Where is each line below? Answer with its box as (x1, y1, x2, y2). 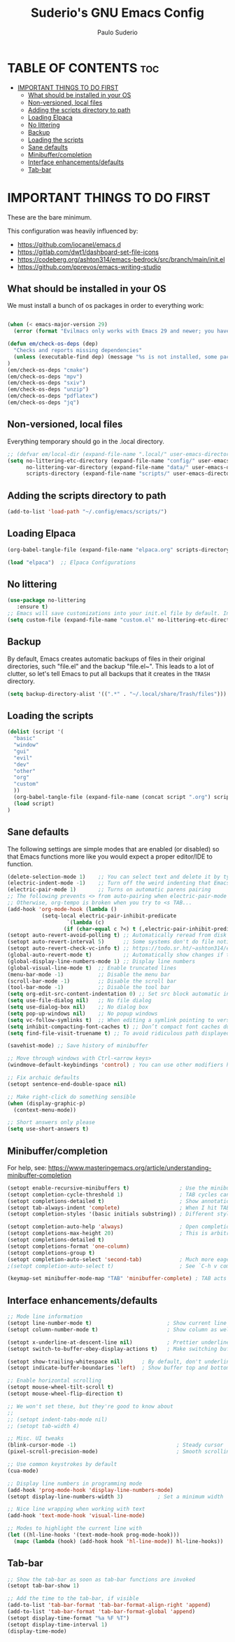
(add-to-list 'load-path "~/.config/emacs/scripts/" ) (7, 509, 168, 516)
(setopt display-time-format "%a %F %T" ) (7, 1615, 130, 1622)
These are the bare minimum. (7, 213, 92, 222)
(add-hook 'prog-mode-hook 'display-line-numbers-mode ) (7, 1486, 173, 1493)
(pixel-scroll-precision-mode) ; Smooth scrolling (7, 1448, 233, 1455)
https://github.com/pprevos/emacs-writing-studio (17, 262, 162, 271)
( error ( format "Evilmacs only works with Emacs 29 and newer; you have (13, 328, 230, 335)
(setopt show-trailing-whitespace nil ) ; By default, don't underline (7, 1358, 233, 1365)
